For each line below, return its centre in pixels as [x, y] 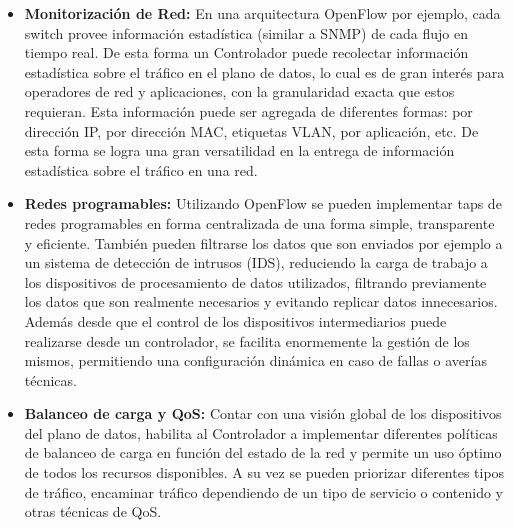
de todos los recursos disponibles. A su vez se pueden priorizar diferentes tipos [264, 472]
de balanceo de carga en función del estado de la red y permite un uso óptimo [263, 452]
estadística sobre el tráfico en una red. [141, 169]
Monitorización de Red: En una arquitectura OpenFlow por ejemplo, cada [262, 13]
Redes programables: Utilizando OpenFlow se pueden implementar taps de [263, 203]
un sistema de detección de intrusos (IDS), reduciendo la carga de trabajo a [256, 262]
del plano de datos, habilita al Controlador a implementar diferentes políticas [261, 432]
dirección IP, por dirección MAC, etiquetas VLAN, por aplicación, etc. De [251, 130]
